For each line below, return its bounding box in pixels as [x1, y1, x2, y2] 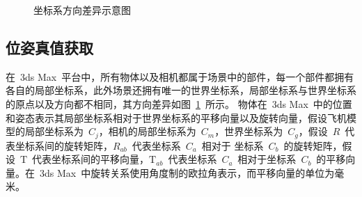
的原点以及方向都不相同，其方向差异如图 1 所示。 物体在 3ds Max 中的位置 [6, 96, 352, 111]
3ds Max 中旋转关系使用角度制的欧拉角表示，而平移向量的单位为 [39, 165, 335, 180]
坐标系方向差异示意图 [33, 3, 131, 17]
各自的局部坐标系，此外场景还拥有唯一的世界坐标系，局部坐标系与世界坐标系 [6, 83, 356, 97]
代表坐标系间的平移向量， [32, 152, 150, 166]
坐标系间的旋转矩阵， [15, 138, 113, 152]
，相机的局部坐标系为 [98, 124, 196, 139]
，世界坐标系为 [214, 124, 283, 139]
